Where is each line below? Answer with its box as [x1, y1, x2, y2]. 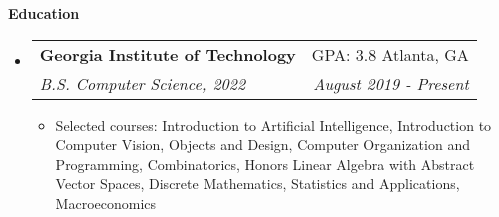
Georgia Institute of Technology [39, 42, 296, 66]
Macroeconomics [55, 192, 157, 213]
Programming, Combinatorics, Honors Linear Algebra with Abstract [55, 153, 475, 174]
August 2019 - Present [313, 71, 469, 95]
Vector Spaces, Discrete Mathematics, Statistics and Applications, [55, 173, 460, 194]
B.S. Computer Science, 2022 [39, 71, 246, 95]
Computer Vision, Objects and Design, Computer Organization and [55, 134, 470, 155]
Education [8, 3, 80, 23]
